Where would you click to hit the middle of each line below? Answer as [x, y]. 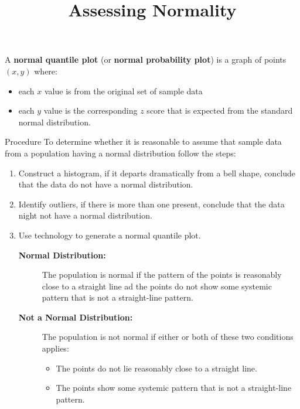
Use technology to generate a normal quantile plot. [110, 235]
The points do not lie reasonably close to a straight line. [156, 368]
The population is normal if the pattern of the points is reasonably [162, 275]
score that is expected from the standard [220, 110]
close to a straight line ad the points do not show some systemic [157, 286]
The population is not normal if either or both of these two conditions [168, 337]
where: [46, 71]
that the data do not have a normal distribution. [106, 184]
